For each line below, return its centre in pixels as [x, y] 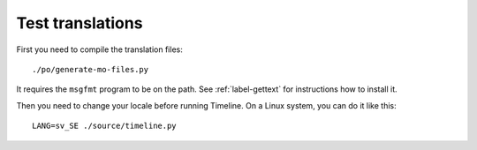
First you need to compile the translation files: [99, 49]
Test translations [79, 23]
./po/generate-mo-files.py [91, 69]
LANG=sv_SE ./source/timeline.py [104, 126]
